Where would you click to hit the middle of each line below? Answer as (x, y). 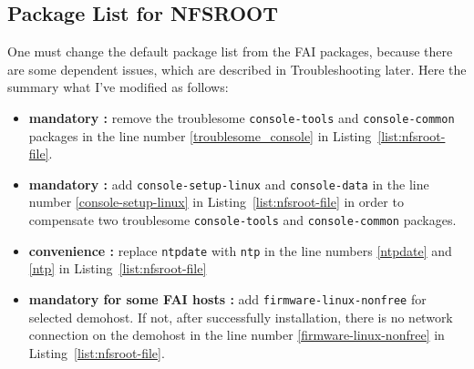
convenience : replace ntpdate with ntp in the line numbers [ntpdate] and (240, 250)
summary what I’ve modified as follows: (118, 87)
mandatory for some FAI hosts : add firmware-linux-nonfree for (227, 298)
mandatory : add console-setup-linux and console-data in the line (229, 184)
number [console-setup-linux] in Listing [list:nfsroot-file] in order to (216, 202)
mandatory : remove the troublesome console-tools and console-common (242, 117)
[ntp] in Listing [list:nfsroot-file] (118, 268)
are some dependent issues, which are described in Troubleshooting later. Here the (237, 69)
